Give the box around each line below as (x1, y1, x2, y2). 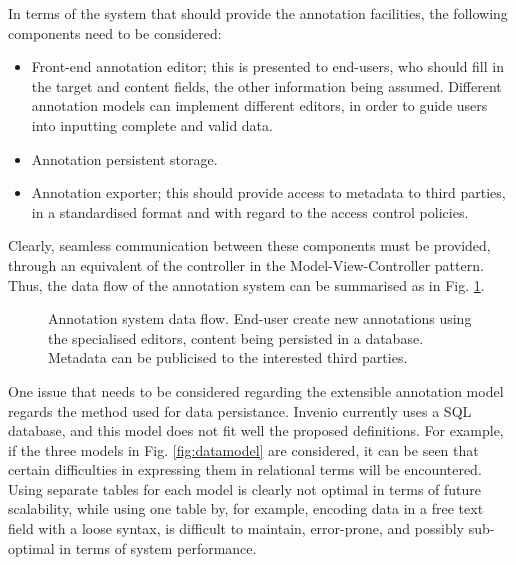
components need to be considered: (8, 22, 222, 43)
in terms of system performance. (59, 537, 257, 558)
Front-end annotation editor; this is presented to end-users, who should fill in (31, 56, 504, 77)
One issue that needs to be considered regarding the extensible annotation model (8, 380, 504, 401)
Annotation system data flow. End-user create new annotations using (48, 308, 472, 329)
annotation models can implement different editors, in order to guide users (31, 95, 488, 116)
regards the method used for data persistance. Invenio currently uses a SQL (8, 400, 472, 421)
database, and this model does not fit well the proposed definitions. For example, (8, 420, 504, 441)
